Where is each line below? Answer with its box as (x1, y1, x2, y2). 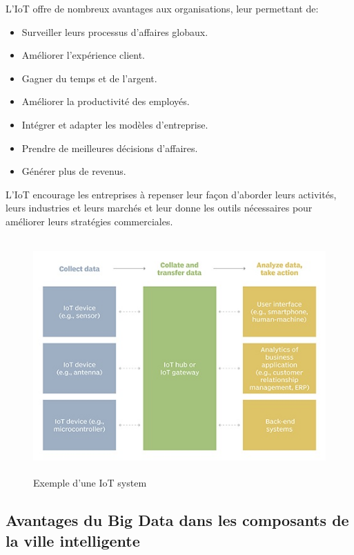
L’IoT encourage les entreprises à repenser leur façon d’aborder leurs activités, (6, 187, 337, 201)
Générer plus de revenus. (21, 164, 126, 178)
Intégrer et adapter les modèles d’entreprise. (21, 117, 208, 131)
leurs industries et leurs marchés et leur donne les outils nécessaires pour (6, 200, 313, 215)
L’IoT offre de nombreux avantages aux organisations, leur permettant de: (6, 1, 319, 15)
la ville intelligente (6, 529, 140, 551)
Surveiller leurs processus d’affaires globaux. (21, 24, 208, 39)
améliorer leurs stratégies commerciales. (6, 214, 173, 228)
